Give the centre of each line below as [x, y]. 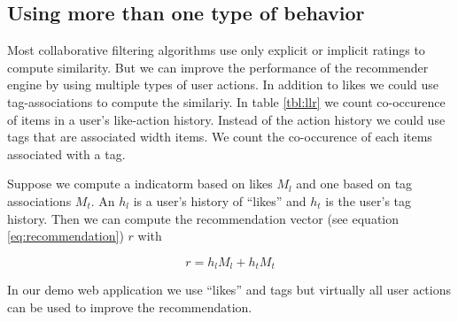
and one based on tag [354, 184]
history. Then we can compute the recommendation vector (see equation [203, 218]
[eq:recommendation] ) [66, 236]
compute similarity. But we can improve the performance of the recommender [218, 67]
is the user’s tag [369, 200]
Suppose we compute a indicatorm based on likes [140, 184]
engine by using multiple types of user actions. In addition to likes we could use [223, 84]
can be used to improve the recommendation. [130, 307]
